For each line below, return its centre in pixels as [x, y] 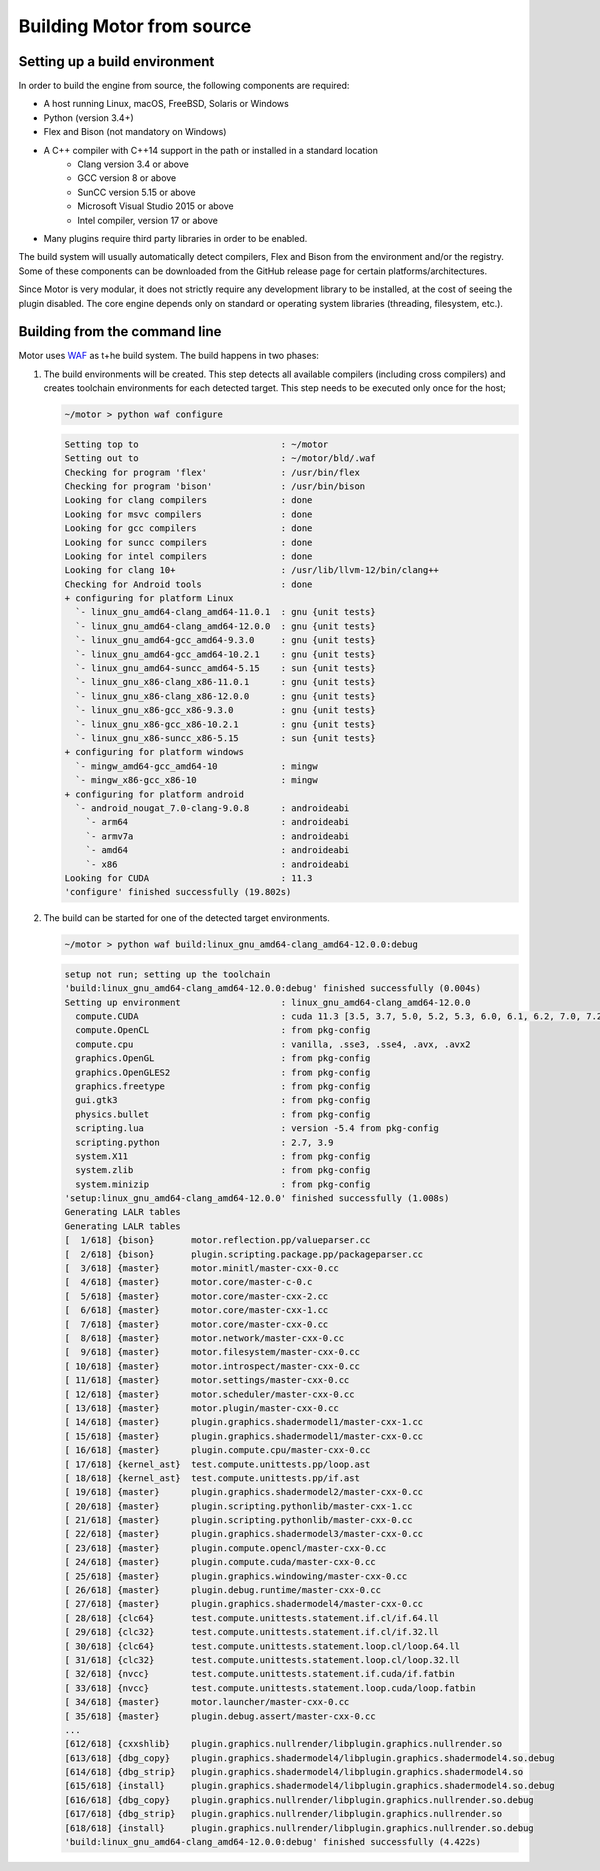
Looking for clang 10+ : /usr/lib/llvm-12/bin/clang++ [252, 570]
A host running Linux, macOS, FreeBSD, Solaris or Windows [166, 104]
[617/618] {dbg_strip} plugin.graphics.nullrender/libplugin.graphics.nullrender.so [283, 1814]
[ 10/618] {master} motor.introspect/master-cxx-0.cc [212, 1366]
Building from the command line [120, 331]
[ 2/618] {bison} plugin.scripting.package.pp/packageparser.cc [244, 1254]
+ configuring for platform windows [154, 752]
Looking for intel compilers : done [188, 556]
